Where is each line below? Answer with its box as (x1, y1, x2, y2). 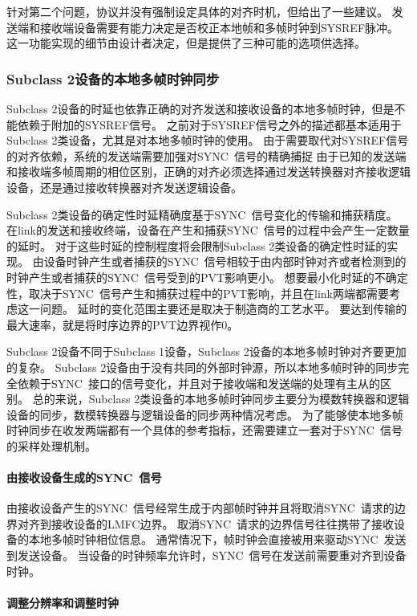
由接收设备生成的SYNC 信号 (6, 469, 162, 486)
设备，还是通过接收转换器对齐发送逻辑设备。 (6, 178, 242, 195)
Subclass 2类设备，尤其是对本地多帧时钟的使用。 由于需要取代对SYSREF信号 (6, 132, 409, 149)
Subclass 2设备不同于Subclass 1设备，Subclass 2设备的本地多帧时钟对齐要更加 (6, 343, 407, 360)
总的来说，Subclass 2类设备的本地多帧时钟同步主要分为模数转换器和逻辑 (32, 390, 410, 407)
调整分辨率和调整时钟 (6, 594, 119, 610)
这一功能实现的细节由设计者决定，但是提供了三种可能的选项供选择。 (6, 35, 366, 51)
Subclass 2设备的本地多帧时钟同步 (6, 68, 220, 88)
